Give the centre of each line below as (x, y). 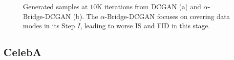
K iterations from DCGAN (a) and (149, 6)
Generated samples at (55, 6)
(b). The (85, 16)
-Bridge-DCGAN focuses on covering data (167, 16)
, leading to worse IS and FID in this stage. (145, 26)
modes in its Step (49, 26)
